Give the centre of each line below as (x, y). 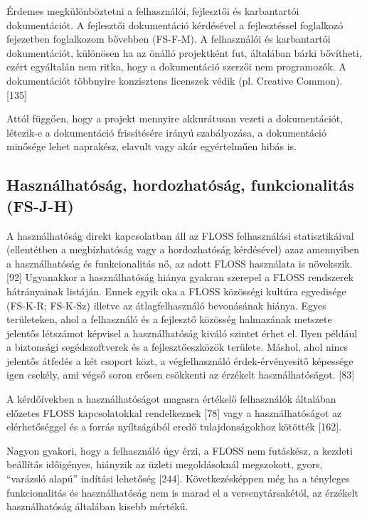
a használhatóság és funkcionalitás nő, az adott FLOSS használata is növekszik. (180, 263)
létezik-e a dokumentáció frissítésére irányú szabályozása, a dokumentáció (167, 132)
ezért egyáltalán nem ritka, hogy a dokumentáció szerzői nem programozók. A (176, 67)
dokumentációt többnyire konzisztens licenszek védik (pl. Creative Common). (175, 80)
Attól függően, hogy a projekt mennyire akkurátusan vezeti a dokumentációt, (175, 118)
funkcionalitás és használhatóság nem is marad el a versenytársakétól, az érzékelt (182, 492)
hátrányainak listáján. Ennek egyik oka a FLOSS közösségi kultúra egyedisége (176, 291)
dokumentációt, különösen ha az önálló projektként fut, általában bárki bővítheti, (184, 52)
